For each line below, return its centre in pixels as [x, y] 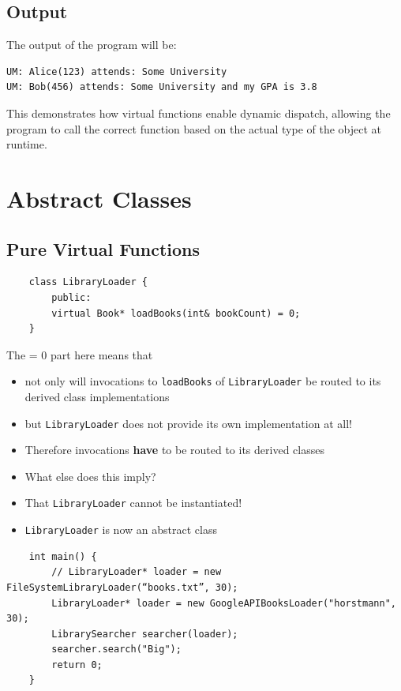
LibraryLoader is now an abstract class [121, 530]
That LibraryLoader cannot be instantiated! [133, 503]
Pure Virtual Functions [103, 248]
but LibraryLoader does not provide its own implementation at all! [188, 423]
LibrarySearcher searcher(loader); [145, 634]
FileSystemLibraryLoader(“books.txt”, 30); [122, 587]
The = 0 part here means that [80, 354]
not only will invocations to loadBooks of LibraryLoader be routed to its [203, 381]
